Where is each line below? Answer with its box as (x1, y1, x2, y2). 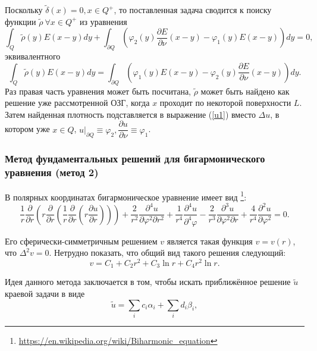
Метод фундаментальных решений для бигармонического (5, 151, 265, 166)
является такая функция (167, 234, 253, 247)
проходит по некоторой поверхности (159, 96, 291, 109)
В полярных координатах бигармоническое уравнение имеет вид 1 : (5, 189, 247, 203)
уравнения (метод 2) (5, 165, 99, 180)
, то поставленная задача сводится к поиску (114, 4, 272, 16)
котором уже (5, 123, 50, 135)
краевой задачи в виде (5, 287, 85, 300)
